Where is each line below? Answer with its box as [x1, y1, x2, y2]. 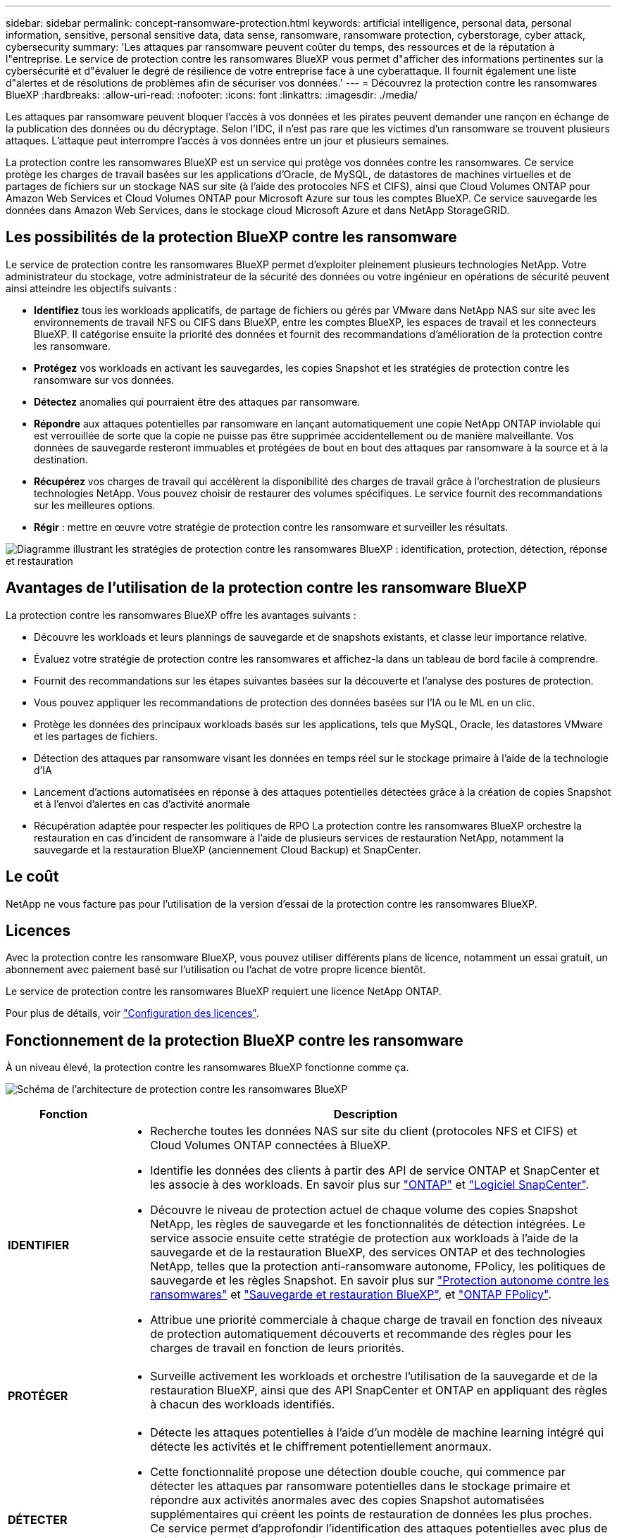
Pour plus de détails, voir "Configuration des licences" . [6, 1007, 259, 1020]
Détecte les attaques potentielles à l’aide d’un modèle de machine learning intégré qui [150, 1425, 604, 1440]
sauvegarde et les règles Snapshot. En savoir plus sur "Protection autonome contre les [150, 1273, 609, 1288]
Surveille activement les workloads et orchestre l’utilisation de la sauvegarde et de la [150, 1369, 598, 1384]
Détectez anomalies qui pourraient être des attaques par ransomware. [34, 395, 361, 408]
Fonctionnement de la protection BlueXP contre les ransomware [6, 1031, 463, 1049]
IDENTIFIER [8, 1238, 70, 1253]
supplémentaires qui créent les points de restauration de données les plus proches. [150, 1507, 592, 1522]
